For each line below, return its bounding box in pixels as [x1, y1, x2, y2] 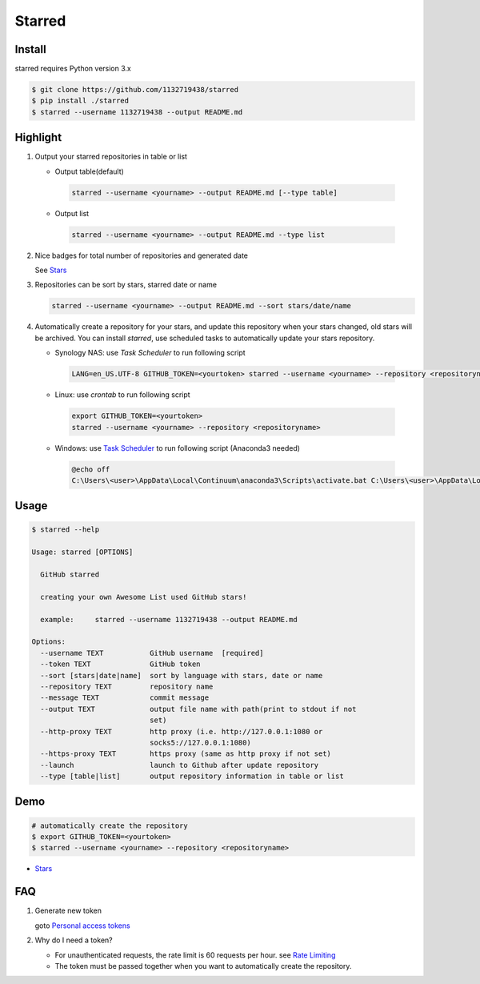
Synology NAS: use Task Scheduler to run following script [54, 348, 246, 358]
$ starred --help [31, 525, 100, 534]
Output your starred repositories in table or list [34, 152, 188, 162]
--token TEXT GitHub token [40, 660, 201, 669]
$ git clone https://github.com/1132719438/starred [31, 85, 239, 94]
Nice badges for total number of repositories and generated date [34, 251, 248, 260]
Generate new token [34, 906, 102, 916]
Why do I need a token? [34, 935, 113, 945]
